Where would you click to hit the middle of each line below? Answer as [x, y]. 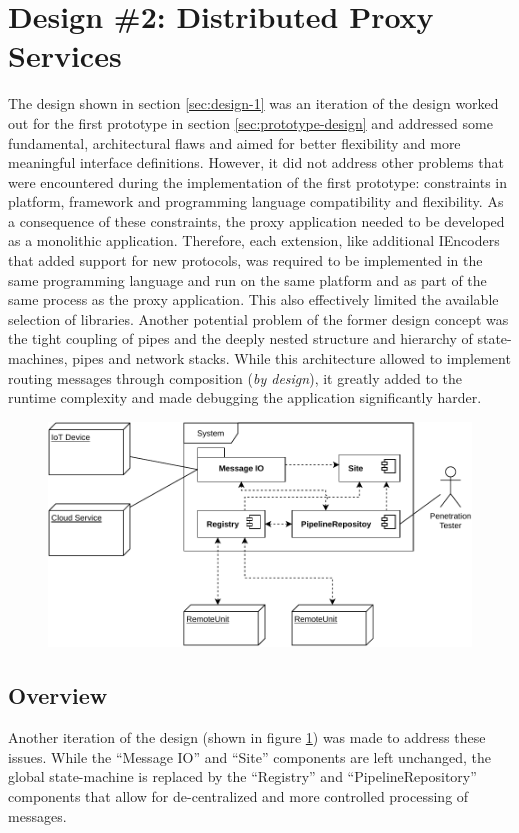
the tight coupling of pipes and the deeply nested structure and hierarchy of [240, 338]
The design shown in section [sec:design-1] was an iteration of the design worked [253, 103]
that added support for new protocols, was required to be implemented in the [245, 260]
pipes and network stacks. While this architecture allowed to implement [291, 358]
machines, [38, 358]
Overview [58, 695]
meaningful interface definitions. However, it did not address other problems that [256, 162]
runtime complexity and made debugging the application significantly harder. [245, 397]
